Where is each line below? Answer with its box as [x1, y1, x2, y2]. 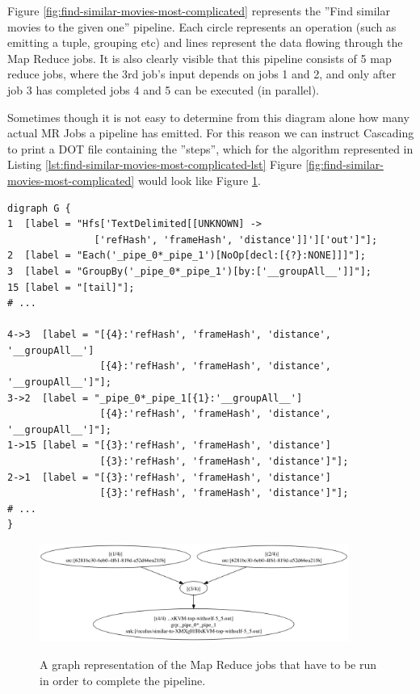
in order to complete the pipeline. [40, 671, 206, 688]
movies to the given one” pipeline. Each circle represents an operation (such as [7, 18, 397, 35]
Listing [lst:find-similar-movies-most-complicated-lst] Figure [7, 156, 302, 173]
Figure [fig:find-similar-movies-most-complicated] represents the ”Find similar [7, 2, 390, 19]
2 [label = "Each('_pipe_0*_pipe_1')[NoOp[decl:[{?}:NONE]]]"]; [7, 250, 366, 262]
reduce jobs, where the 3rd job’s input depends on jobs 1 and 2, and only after [7, 65, 397, 82]
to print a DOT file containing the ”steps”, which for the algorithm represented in [7, 140, 414, 157]
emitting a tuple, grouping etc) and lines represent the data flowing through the [7, 34, 403, 51]
